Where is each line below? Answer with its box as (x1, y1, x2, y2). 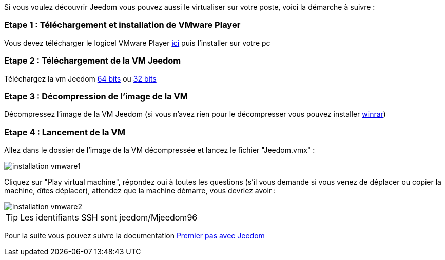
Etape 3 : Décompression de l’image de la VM (4, 91, 188, 102)
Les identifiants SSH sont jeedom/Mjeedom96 (20, 212, 198, 223)
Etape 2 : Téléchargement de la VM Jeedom (4, 55, 181, 66)
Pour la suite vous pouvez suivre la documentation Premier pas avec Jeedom (4, 231, 265, 240)
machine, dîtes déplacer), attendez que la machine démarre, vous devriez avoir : (4, 186, 276, 195)
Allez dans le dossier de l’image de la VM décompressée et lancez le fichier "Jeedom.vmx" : (4, 146, 315, 154)
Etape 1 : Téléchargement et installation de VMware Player (4, 19, 241, 30)
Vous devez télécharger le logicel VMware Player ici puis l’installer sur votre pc (4, 38, 270, 47)
